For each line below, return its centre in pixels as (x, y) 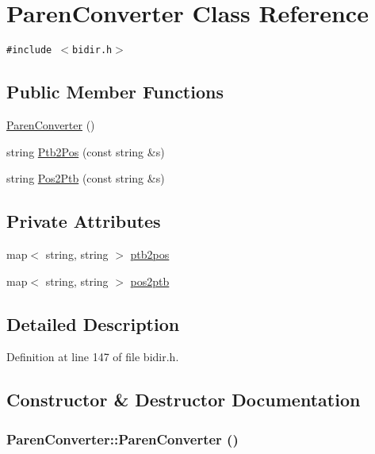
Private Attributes (84, 221)
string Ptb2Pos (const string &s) (86, 151)
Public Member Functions (115, 92)
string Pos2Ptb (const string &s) (86, 178)
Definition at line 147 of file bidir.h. (93, 357)
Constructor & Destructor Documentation (184, 400)
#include (29, 50)
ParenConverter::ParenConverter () (122, 439)
